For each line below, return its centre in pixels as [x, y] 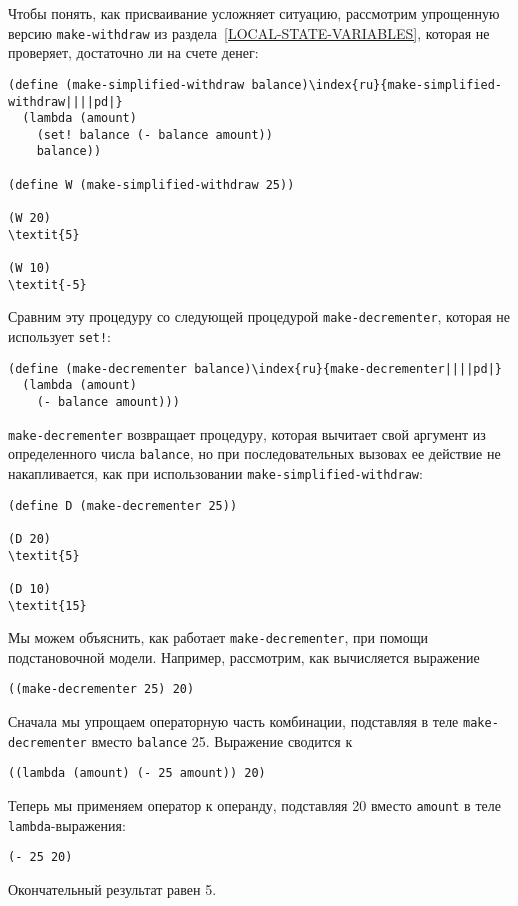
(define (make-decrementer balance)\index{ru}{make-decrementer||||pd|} [255, 368]
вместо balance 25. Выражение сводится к [222, 740]
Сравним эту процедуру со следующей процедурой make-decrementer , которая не [259, 316]
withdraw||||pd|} [65, 101]
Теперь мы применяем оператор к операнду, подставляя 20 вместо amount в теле [254, 805]
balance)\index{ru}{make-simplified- [376, 84]
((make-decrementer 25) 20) [101, 689]
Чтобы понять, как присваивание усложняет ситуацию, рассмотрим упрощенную [254, 13]
